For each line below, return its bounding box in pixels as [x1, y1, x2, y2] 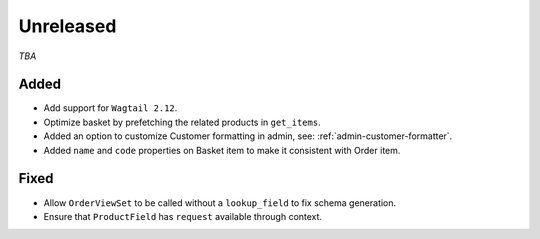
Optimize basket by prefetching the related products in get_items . [43, 116, 321, 128]
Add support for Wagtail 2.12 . [43, 102, 178, 114]
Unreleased [18, 15, 117, 37]
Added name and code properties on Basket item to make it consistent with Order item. [43, 144, 401, 156]
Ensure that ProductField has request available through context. [43, 210, 323, 222]
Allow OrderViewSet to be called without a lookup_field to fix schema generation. [43, 196, 397, 209]
